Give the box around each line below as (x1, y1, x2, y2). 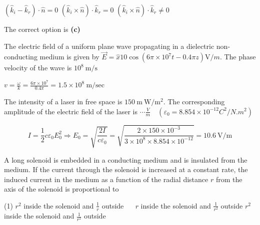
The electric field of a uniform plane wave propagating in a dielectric (4, 40, 214, 51)
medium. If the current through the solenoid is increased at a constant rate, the (4, 164, 248, 175)
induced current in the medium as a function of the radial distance (4, 174, 208, 184)
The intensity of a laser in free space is (4, 96, 122, 106)
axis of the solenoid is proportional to (4, 184, 119, 194)
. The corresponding (163, 96, 225, 106)
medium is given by (39, 51, 99, 62)
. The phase (219, 51, 256, 62)
